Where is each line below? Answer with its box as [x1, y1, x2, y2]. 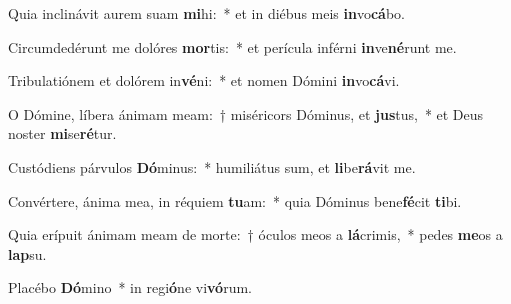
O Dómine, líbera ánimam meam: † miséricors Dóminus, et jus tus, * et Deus [8, 103, 484, 124]
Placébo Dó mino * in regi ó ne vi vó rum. [8, 277, 252, 298]
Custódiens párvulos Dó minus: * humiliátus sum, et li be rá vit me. [8, 156, 416, 177]
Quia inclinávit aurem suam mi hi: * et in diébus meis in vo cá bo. [8, 3, 405, 23]
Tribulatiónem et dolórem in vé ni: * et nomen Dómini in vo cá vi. [8, 70, 400, 91]
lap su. [8, 243, 47, 264]
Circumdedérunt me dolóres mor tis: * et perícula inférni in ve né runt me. [8, 36, 457, 57]
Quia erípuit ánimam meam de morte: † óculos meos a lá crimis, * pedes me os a [8, 224, 503, 245]
